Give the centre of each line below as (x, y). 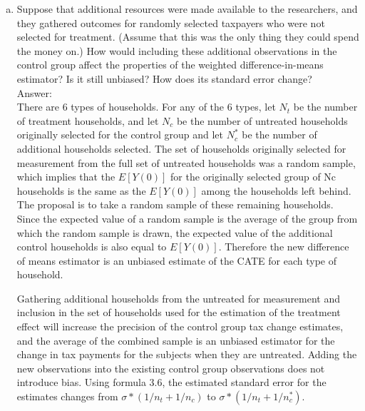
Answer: (34, 92)
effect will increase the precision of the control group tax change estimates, (180, 326)
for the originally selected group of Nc (253, 177)
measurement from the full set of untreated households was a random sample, (186, 162)
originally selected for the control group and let (120, 135)
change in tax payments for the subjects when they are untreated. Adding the (187, 354)
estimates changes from (67, 396)
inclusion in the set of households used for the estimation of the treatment (179, 312)
